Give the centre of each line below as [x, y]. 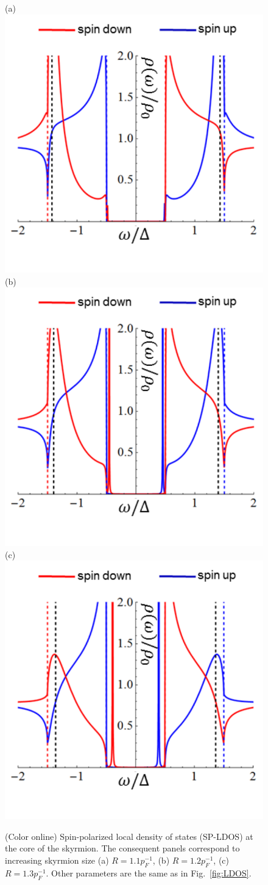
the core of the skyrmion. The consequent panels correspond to [122, 848]
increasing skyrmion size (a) [57, 860]
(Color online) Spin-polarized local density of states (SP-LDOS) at [129, 836]
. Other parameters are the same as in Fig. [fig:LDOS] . [149, 872]
